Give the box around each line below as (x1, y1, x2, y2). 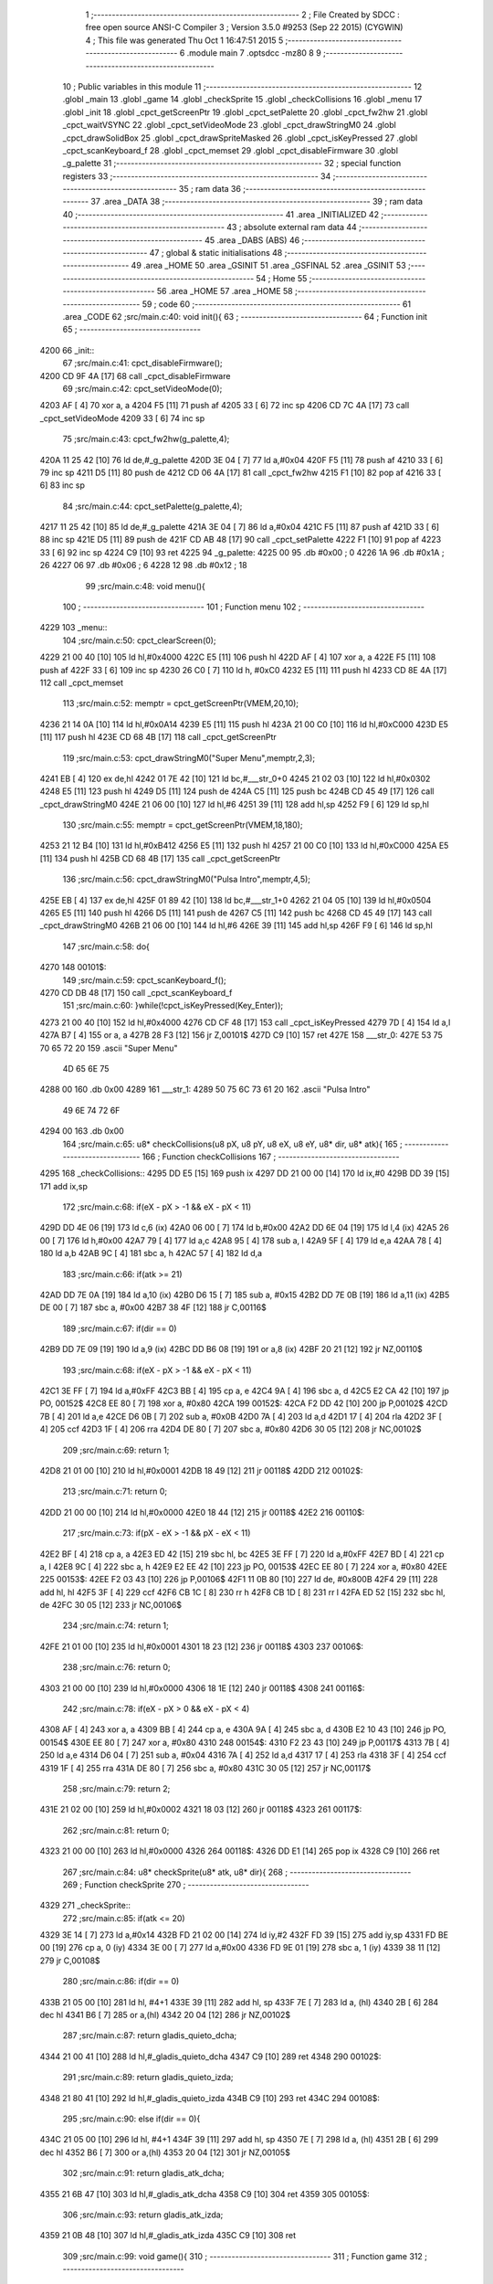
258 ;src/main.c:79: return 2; (62, 1782, 171, 1794)
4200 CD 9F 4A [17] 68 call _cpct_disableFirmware (39, 370, 231, 381)
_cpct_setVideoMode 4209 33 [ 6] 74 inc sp (39, 412, 205, 424)
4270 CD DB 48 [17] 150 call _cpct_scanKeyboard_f (39, 988, 233, 998)
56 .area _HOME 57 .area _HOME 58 (156, 286, 293, 297)
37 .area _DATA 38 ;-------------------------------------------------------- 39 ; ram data (90, 196, 424, 207)
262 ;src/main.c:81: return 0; (62, 1824, 170, 1835)
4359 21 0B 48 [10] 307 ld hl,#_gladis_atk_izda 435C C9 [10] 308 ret (39, 2230, 297, 2241)
